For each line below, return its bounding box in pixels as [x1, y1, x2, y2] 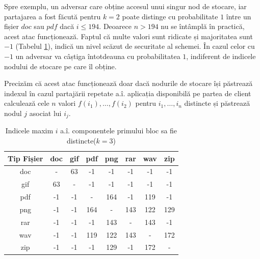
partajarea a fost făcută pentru [4, 11, 101, 21]
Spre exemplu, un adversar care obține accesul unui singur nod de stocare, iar [4, 1, 247, 11]
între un [226, 11, 251, 21]
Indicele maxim [5, 125, 54, 136]
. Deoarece [99, 21, 132, 32]
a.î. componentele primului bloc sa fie [60, 125, 177, 136]
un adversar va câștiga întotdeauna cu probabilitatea [15, 50, 180, 61]
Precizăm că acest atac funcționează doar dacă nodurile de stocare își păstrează [4, 78, 253, 89]
